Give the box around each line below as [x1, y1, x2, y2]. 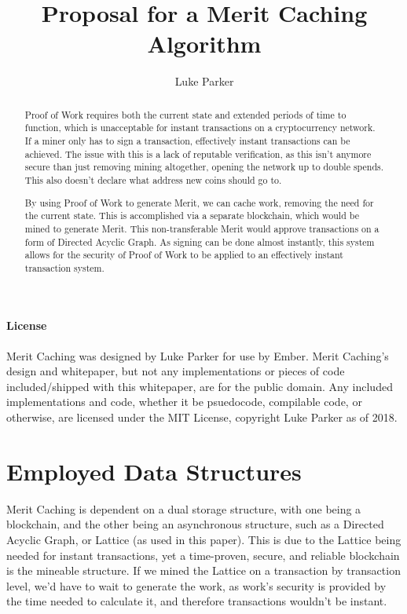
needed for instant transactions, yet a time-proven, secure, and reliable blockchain [6, 546, 400, 563]
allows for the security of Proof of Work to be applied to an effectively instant [24, 248, 343, 261]
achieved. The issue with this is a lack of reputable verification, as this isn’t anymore [24, 147, 372, 160]
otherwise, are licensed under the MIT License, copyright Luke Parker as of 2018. [6, 409, 398, 426]
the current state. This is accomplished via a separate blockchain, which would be [24, 209, 359, 222]
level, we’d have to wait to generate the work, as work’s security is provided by [6, 577, 387, 594]
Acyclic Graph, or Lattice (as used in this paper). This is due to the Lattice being [6, 531, 401, 547]
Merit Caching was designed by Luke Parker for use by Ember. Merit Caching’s [6, 347, 389, 364]
